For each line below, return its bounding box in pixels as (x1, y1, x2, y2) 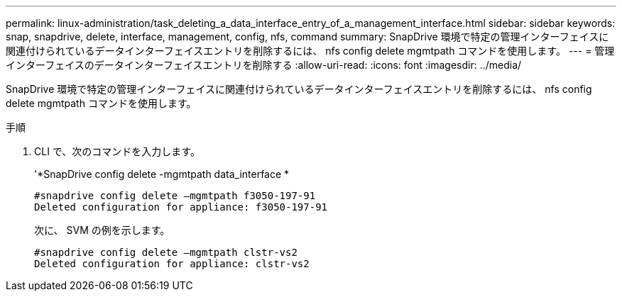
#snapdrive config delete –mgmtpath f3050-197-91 (34, 190, 316, 201)
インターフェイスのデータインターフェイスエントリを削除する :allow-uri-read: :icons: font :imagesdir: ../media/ (6, 59, 522, 71)
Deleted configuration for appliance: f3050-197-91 (34, 201, 328, 213)
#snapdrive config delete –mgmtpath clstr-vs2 (34, 247, 298, 258)
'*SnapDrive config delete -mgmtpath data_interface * (34, 168, 290, 180)
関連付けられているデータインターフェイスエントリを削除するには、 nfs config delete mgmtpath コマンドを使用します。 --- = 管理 (6, 45, 615, 57)
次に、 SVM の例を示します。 (34, 224, 170, 236)
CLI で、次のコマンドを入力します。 (34, 145, 200, 157)
